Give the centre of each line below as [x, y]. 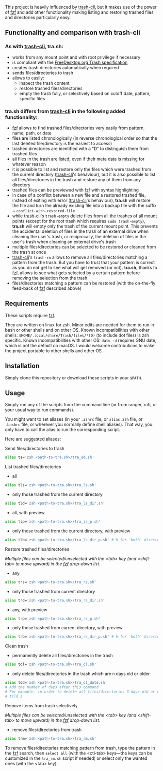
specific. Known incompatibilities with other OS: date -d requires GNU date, [81, 340]
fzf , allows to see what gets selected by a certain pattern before [76, 273]
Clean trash [16, 646]
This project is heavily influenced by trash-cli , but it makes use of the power [81, 7]
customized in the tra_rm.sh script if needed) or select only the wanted [76, 758]
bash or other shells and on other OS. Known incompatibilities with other [77, 330]
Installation [22, 366]
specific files [32, 98]
